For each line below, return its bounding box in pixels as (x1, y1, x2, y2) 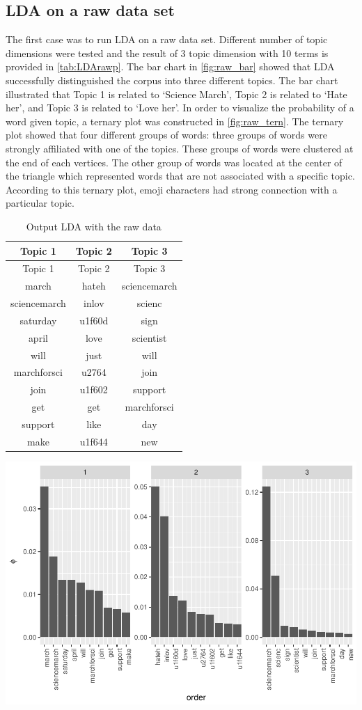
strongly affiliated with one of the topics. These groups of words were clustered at (6, 141, 354, 155)
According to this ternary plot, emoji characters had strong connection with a (6, 182, 338, 196)
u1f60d (79, 313, 109, 327)
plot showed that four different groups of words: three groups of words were (6, 127, 327, 142)
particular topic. (6, 196, 74, 210)
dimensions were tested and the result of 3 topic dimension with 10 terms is (6, 45, 329, 60)
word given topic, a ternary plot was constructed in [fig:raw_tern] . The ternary (6, 113, 344, 128)
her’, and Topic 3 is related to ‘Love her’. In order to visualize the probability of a (6, 100, 354, 115)
